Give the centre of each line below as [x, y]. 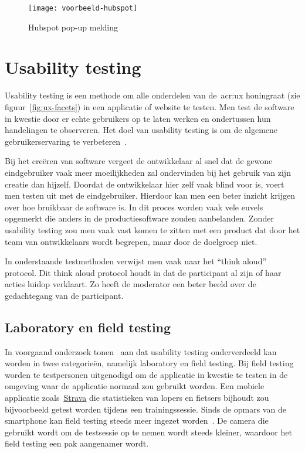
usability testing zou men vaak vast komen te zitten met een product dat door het [152, 229]
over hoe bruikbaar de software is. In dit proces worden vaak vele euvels [134, 207]
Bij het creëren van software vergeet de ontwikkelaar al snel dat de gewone [139, 161]
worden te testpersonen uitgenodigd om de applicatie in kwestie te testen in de [146, 374]
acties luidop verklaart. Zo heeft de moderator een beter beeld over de [131, 284]
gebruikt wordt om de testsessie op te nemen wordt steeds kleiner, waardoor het [148, 432]
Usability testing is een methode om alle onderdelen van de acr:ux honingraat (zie [152, 95]
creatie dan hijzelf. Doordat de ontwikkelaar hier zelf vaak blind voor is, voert [145, 184]
